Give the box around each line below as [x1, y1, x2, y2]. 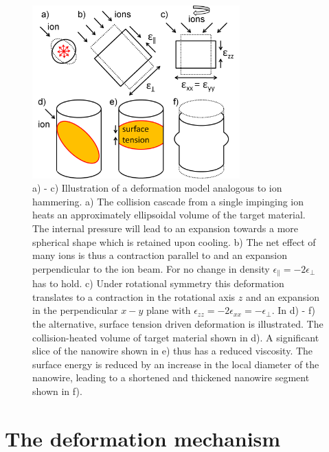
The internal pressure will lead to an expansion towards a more [32, 221, 299, 235]
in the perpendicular [32, 303, 118, 317]
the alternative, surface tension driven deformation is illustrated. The [32, 316, 324, 330]
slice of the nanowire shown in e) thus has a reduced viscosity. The [32, 343, 313, 358]
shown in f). [32, 383, 82, 398]
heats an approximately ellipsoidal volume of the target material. [32, 207, 306, 222]
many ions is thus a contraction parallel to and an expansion [32, 248, 288, 262]
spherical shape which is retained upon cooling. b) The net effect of [32, 234, 316, 249]
